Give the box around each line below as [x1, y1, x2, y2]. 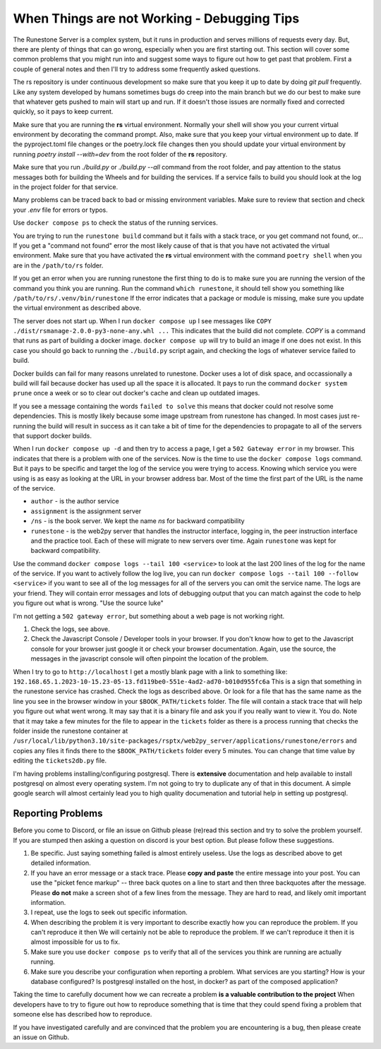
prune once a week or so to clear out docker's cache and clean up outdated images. [13, 389, 260, 397]
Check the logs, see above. [30, 625, 110, 633]
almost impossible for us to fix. [30, 937, 120, 946]
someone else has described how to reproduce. [13, 1010, 152, 1019]
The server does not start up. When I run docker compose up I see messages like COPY [13, 316, 272, 325]
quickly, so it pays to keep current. [13, 107, 114, 116]
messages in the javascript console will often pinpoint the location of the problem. [30, 654, 269, 663]
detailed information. [30, 858, 91, 868]
